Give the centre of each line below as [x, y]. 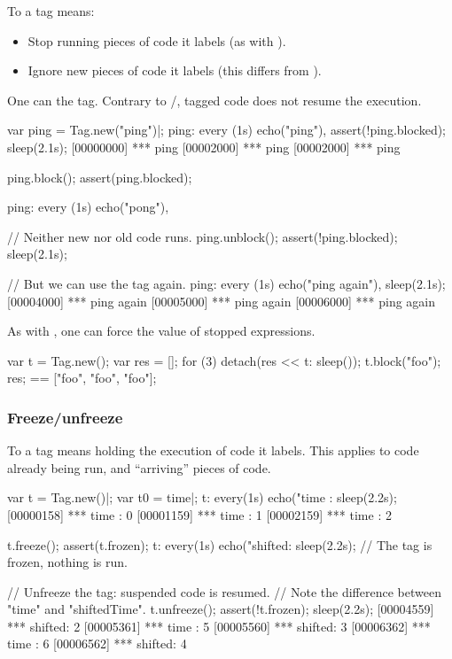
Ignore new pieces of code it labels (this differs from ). [175, 70]
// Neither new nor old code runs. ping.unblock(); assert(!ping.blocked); [203, 236]
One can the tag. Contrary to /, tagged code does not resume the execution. [214, 100]
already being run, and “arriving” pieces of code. [139, 467]
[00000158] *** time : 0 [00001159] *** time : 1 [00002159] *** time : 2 [199, 514]
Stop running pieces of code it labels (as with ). [157, 40]
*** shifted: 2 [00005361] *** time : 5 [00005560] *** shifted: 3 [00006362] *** [219, 626]
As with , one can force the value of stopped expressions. [161, 331]
